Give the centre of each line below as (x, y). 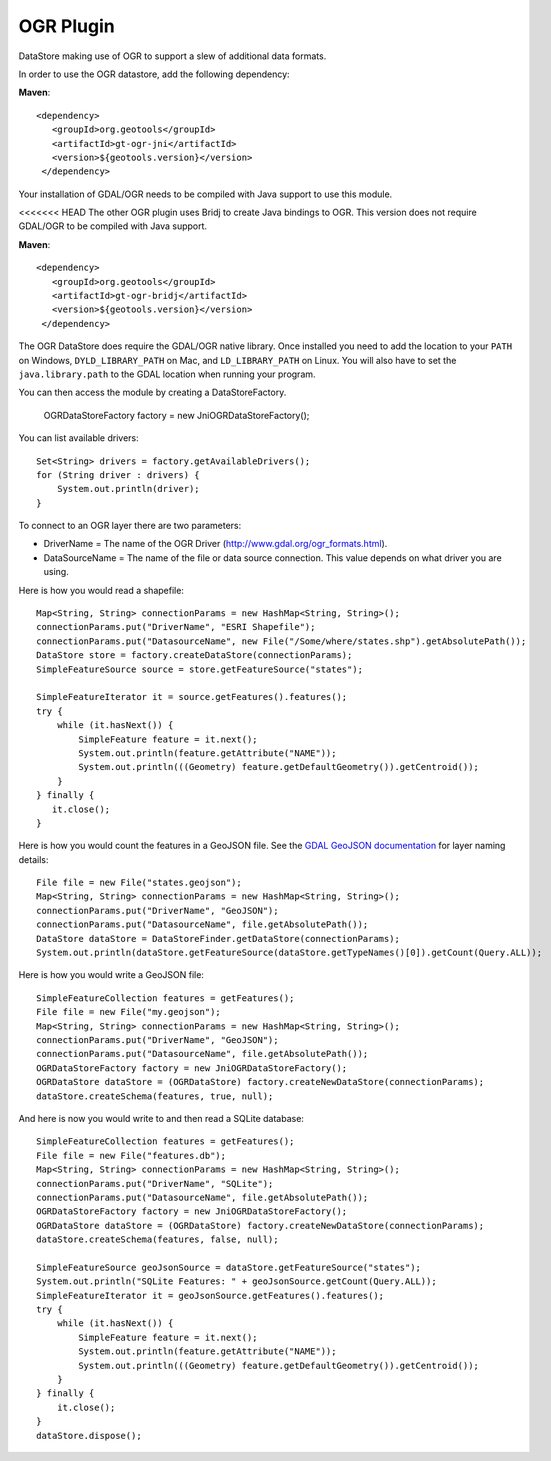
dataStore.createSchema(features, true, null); (155, 1096)
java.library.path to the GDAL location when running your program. (167, 374)
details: (33, 859)
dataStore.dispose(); (89, 1435)
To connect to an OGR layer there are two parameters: (130, 526)
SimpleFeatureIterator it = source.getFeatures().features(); (192, 697)
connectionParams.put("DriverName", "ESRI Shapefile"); (176, 627)
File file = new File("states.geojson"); (139, 883)
